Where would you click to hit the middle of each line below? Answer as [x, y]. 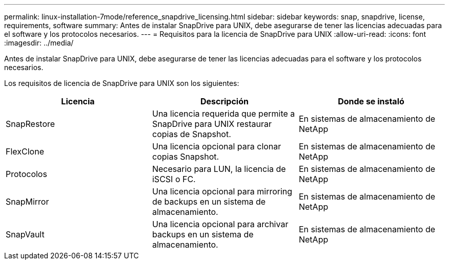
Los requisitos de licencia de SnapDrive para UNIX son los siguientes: [122, 83]
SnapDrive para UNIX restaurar [212, 124]
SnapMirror [27, 202]
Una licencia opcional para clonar [217, 146]
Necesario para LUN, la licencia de [219, 169]
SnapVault [25, 234]
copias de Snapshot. [191, 134]
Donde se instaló [371, 101]
